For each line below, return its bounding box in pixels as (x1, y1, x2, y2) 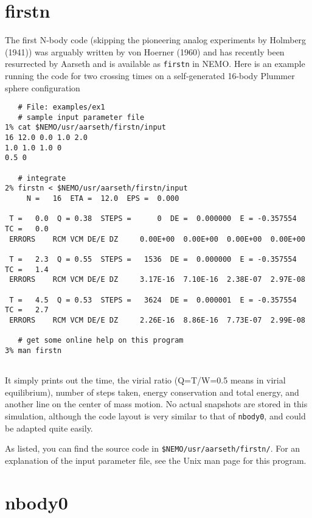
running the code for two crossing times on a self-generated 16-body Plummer (5, 69, 295, 82)
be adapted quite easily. (5, 421, 93, 434)
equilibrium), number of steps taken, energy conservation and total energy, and (5, 385, 299, 398)
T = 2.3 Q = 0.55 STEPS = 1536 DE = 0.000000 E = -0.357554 (9, 255, 297, 264)
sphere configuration (5, 81, 80, 94)
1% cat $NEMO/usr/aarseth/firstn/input (5, 123, 166, 132)
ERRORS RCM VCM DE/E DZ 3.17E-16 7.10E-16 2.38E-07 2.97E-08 (9, 275, 305, 284)
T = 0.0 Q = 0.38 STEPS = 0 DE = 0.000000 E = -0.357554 (9, 214, 297, 223)
